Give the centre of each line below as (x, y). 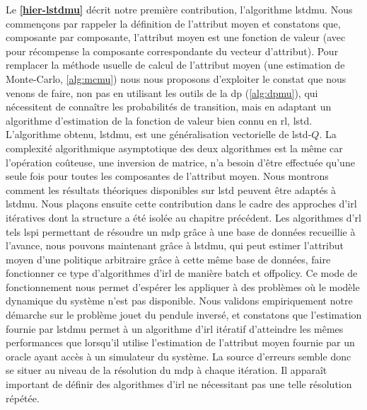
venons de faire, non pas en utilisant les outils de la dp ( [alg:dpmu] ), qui (162, 92)
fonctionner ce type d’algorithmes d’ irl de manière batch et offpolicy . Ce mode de (182, 273)
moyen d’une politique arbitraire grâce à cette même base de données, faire (168, 259)
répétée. (23, 398)
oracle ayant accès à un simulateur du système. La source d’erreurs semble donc (179, 356)
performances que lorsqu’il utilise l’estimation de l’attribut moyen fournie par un (180, 342)
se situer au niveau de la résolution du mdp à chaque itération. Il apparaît (167, 370)
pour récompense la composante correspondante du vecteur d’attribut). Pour (172, 51)
